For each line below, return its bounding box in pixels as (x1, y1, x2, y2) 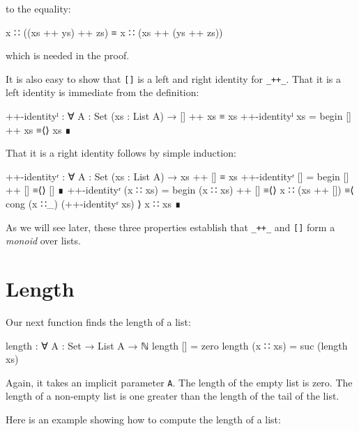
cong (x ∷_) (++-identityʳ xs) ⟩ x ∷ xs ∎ (6, 196, 181, 210)
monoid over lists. (6, 233, 81, 248)
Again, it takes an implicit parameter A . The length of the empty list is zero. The (6, 375, 353, 389)
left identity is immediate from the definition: (6, 85, 199, 100)
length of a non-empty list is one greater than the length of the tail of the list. (6, 389, 339, 403)
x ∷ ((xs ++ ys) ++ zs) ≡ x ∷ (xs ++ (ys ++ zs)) (6, 24, 223, 39)
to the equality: (6, 1, 71, 15)
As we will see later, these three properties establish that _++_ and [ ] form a (6, 219, 335, 234)
